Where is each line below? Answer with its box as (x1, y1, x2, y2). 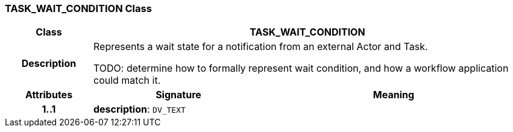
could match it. (93, 74, 161, 87)
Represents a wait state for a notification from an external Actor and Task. (93, 40, 428, 53)
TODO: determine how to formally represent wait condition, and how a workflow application (93, 62, 509, 75)
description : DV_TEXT (93, 103, 186, 116)
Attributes (25, 89, 73, 101)
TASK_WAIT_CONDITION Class (5, 2, 152, 14)
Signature (156, 89, 201, 101)
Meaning (373, 89, 415, 101)
